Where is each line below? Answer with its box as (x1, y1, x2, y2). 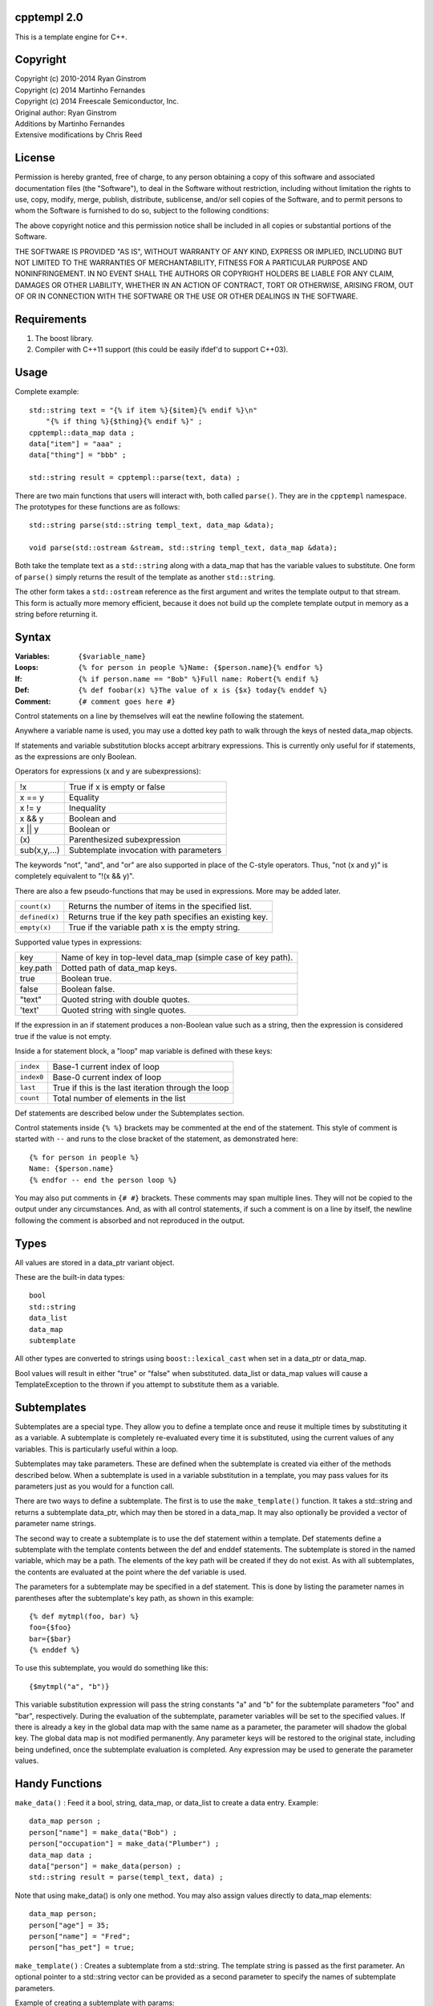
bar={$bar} (29, 1634, 72, 1643)
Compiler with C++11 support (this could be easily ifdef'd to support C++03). (34, 345, 289, 355)
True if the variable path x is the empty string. (68, 922, 241, 933)
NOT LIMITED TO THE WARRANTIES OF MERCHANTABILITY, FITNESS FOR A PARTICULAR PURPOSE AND (14, 258, 368, 268)
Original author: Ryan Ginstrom (14, 108, 117, 117)
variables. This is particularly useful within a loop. (14, 1444, 179, 1454)
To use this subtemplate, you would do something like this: (14, 1663, 208, 1673)
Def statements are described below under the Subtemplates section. (14, 1108, 245, 1118)
